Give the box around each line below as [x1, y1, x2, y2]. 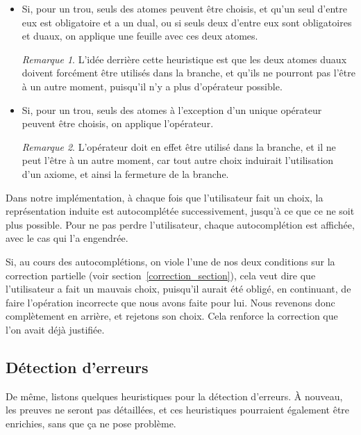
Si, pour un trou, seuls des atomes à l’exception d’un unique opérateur [22, 102, 322, 117]
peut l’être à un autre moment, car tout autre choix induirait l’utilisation [22, 153, 334, 167]
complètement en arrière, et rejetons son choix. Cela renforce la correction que [6, 309, 338, 323]
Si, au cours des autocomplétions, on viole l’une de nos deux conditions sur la [6, 254, 335, 268]
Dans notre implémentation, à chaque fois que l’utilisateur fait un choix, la [6, 190, 324, 204]
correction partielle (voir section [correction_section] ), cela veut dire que [6, 268, 316, 282]
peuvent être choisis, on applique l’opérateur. [22, 116, 214, 131]
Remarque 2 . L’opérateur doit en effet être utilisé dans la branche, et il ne [22, 139, 336, 154]
